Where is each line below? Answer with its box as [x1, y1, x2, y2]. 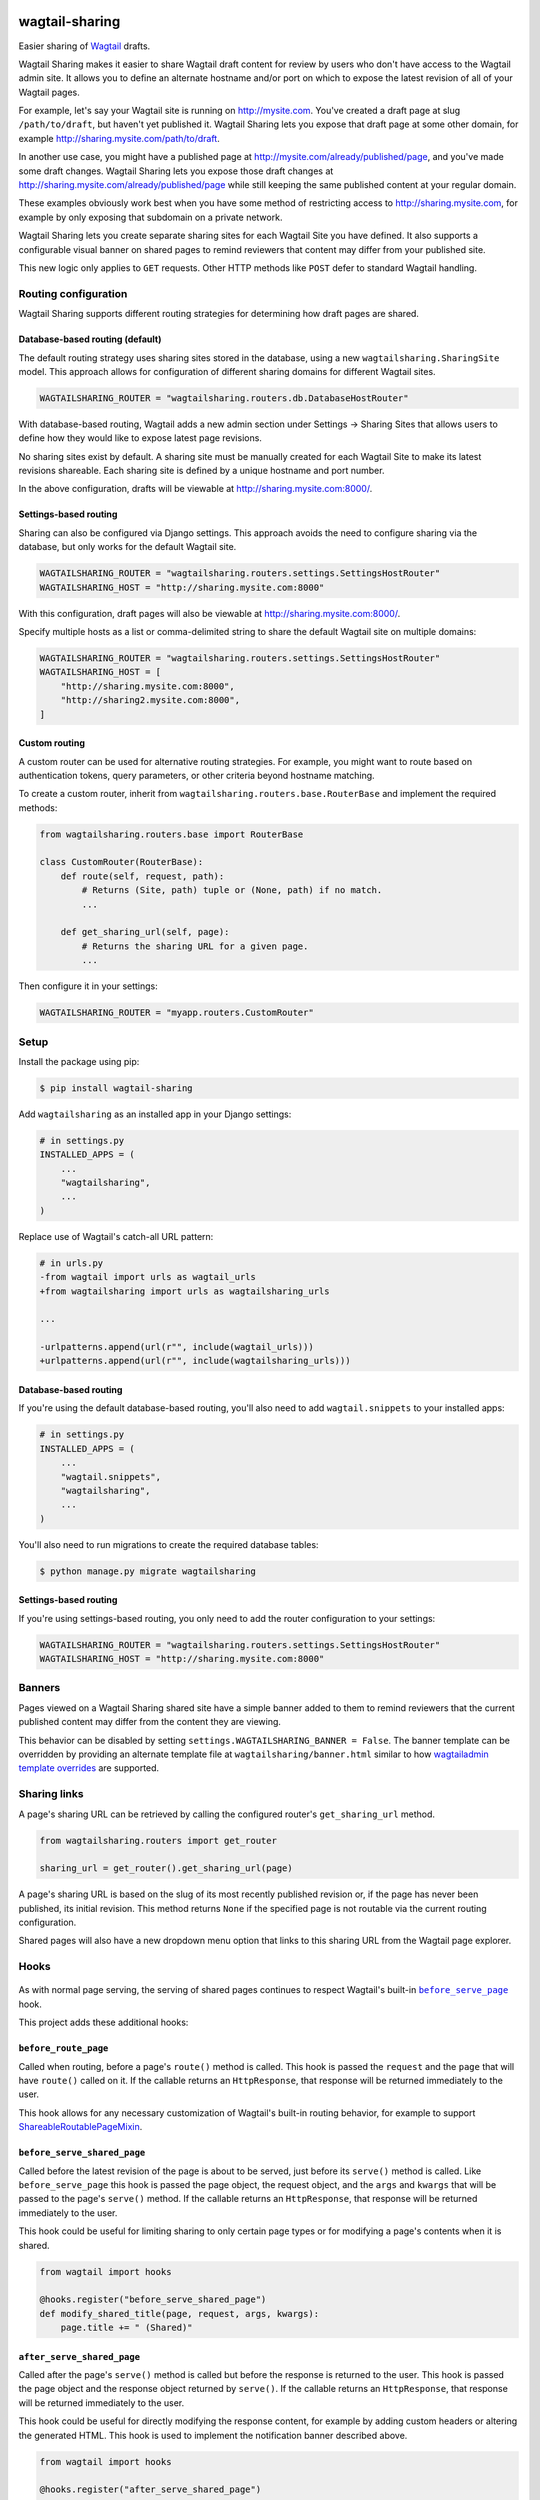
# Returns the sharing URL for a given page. [81, 940, 309, 952]
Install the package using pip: [18, 1055, 140, 1067]
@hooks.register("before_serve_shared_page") [39, 2294, 267, 2305]
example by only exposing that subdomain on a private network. [18, 211, 283, 223]
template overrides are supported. [18, 1762, 160, 1774]
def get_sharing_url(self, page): [60, 926, 230, 938]
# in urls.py [39, 1257, 104, 1269]
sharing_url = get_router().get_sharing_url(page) [39, 1863, 294, 1874]
